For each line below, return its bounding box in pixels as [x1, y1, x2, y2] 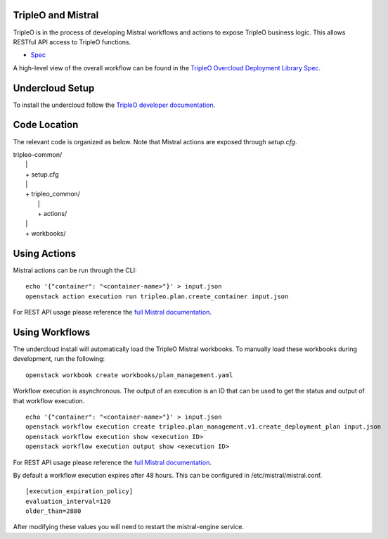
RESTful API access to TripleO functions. [13, 37, 131, 46]
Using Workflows [13, 326, 91, 338]
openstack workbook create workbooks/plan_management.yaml [25, 371, 233, 379]
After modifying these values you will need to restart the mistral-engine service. [13, 523, 244, 531]
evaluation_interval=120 [25, 497, 111, 505]
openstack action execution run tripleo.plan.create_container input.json [25, 292, 289, 300]
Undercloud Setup [13, 82, 95, 94]
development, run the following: [13, 355, 105, 363]
